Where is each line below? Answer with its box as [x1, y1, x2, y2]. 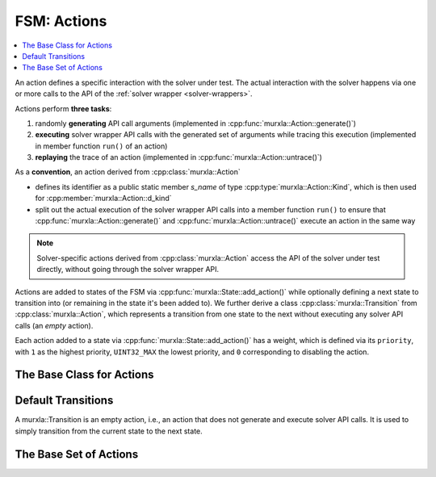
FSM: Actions [15, 12, 107, 30]
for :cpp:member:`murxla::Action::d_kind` [35, 194, 173, 203]
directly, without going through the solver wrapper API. [36, 265, 220, 274]
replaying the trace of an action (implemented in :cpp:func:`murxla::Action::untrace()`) [35, 153, 323, 162]
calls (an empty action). [15, 320, 94, 330]
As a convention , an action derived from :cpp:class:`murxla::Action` [15, 167, 241, 177]
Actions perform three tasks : [15, 103, 112, 113]
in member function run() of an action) [35, 141, 168, 151]
